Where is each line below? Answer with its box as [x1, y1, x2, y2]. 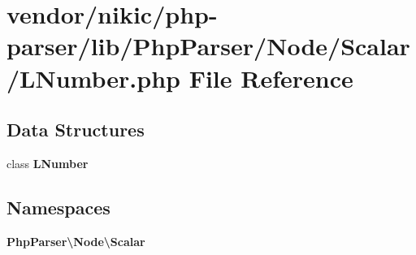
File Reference [188, 61, 353, 94]
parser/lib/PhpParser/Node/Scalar [6, 29, 410, 63]
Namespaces [6, 194, 110, 219]
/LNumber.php [6, 61, 180, 94]
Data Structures [6, 117, 145, 142]
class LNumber [6, 154, 89, 171]
